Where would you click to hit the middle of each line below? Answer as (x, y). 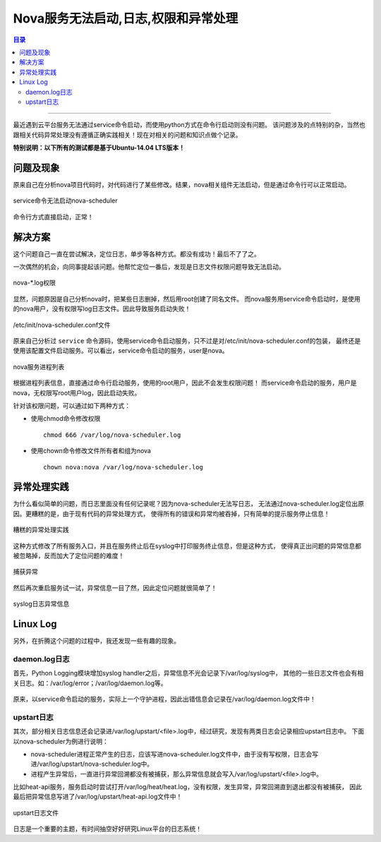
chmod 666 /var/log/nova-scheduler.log (112, 435)
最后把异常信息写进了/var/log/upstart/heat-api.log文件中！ (98, 797)
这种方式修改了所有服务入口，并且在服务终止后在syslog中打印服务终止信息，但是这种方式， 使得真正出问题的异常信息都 (187, 546)
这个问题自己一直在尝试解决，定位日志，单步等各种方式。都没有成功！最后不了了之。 (137, 253)
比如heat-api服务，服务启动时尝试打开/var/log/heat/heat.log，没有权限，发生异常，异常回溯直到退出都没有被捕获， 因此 (188, 787)
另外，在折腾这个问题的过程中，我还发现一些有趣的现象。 (96, 641)
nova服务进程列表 (39, 366)
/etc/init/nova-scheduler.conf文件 (62, 325)
